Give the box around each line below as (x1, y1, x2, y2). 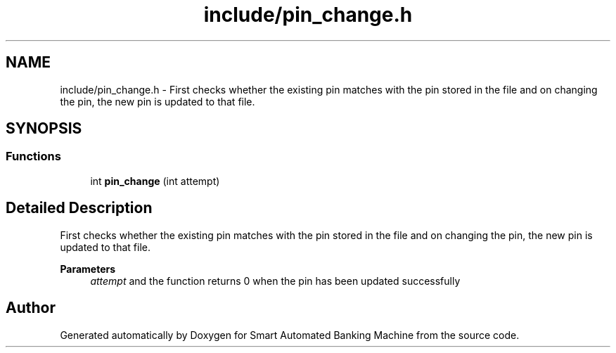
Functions (6, 149, 61, 164)
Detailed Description (6, 199, 153, 217)
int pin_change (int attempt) (90, 174, 220, 187)
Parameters (60, 262, 116, 275)
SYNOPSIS (6, 120, 82, 138)
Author (6, 299, 56, 317)
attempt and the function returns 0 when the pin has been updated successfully (90, 274, 461, 287)
